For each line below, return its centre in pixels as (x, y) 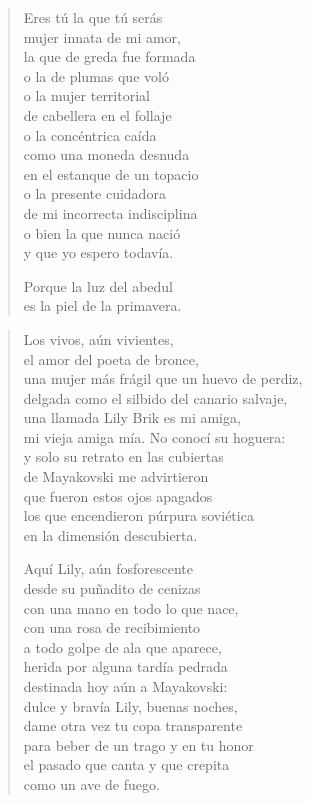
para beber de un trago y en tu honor (138, 744)
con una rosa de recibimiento (112, 627)
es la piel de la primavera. (102, 305)
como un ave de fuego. (91, 783)
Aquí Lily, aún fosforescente (108, 568)
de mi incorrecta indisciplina (110, 212)
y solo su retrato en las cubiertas (123, 456)
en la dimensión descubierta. (110, 534)
